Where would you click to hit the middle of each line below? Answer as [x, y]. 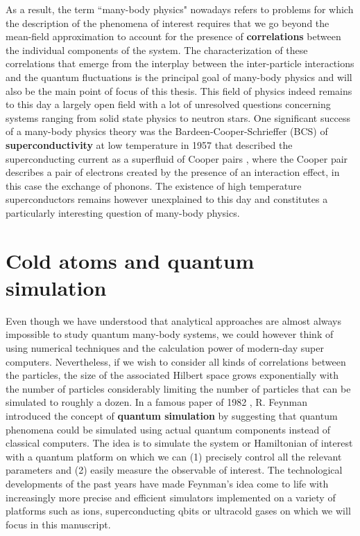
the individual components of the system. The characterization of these [157, 50]
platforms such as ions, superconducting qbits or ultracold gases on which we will [178, 511]
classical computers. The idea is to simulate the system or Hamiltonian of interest [179, 443]
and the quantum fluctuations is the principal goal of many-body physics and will [179, 77]
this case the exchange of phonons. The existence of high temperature [154, 185]
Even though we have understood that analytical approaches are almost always [174, 320]
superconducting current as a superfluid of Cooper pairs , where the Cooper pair [177, 158]
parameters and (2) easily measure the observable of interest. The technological [174, 470]
